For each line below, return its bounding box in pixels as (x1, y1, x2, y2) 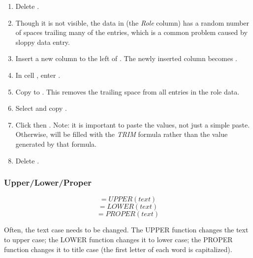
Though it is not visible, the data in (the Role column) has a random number (15, 17, 250, 28)
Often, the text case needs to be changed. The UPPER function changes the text (4, 225, 249, 235)
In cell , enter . (15, 69, 61, 80)
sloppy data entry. (15, 36, 70, 47)
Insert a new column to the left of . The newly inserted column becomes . (15, 53, 237, 64)
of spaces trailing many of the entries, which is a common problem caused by (15, 27, 248, 37)
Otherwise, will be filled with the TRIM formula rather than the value (15, 129, 228, 139)
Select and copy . (15, 103, 67, 113)
